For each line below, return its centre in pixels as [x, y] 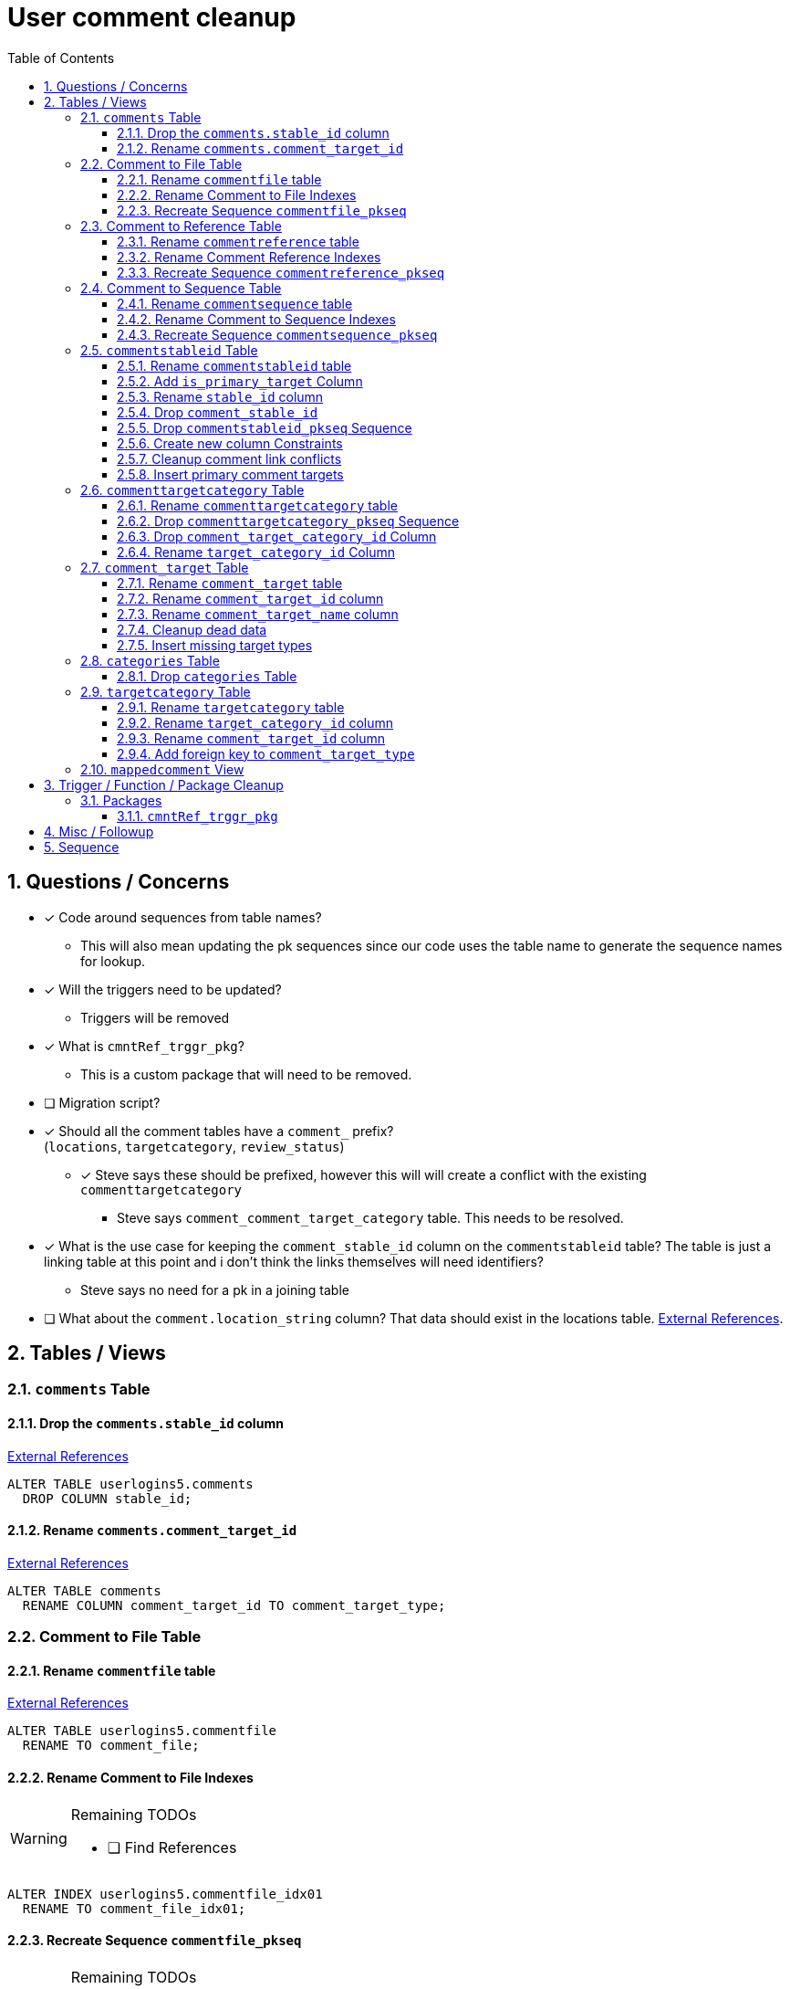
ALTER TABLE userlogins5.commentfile [142, 1731]
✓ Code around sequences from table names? [183, 917]
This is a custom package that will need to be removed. [246, 1074]
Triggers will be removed [155, 1017]
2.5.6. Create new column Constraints [230, 443]
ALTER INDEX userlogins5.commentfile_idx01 [165, 1894]
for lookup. [113, 961]
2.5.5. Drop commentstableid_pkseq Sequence [265, 427]
